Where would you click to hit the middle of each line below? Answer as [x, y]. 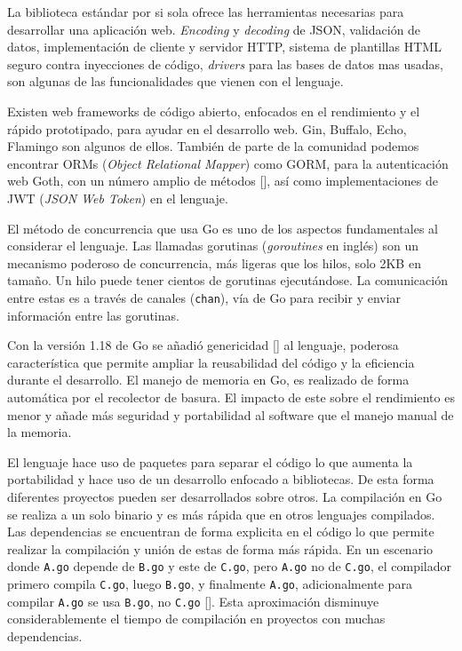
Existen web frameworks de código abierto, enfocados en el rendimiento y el [214, 111]
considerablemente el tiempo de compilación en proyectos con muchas [196, 619]
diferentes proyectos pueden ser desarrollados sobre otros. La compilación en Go [225, 496]
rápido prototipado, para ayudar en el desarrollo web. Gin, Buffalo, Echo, [207, 128]
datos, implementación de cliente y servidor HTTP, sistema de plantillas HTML [224, 47]
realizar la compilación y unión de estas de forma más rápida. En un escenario [220, 548]
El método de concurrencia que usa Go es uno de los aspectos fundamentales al [223, 228]
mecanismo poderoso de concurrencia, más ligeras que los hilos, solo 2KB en [214, 262]
